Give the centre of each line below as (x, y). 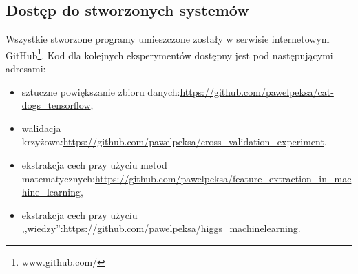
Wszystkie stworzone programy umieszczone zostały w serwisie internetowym (168, 39)
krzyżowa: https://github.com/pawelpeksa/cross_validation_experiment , (174, 141)
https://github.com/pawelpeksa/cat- (257, 91)
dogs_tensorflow (56, 105)
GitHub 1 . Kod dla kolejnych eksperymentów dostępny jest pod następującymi (169, 54)
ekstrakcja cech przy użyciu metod (94, 165)
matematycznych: (58, 178)
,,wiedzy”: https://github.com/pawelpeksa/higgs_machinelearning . (161, 228)
